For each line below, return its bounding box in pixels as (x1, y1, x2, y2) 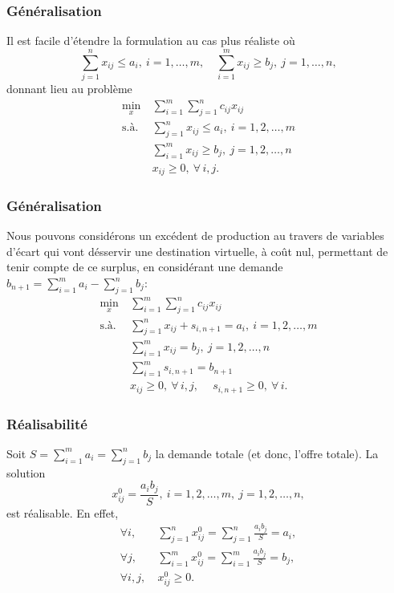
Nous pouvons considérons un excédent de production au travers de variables (6, 227, 384, 244)
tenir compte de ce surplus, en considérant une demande (6, 258, 283, 275)
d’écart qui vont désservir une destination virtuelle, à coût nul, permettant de (6, 242, 388, 259)
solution (6, 464, 46, 481)
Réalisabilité (6, 413, 87, 433)
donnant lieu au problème (6, 79, 132, 96)
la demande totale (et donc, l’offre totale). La (155, 445, 379, 461)
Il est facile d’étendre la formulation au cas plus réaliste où (6, 32, 295, 49)
